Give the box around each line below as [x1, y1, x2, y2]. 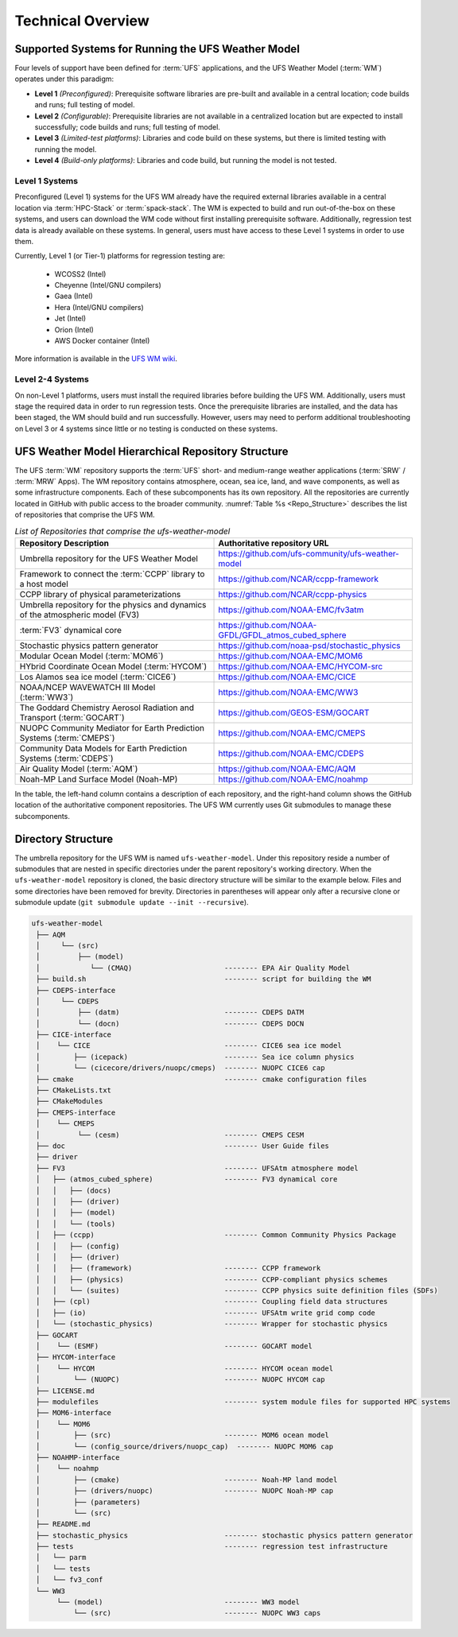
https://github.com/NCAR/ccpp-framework [218, 573, 379, 584]
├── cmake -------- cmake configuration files [36, 1074, 367, 1084]
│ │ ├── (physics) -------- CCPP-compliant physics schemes [36, 1274, 389, 1284]
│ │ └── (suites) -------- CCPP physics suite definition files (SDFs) [36, 1286, 439, 1295]
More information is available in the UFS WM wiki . [14, 354, 178, 363]
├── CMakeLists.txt [36, 1086, 111, 1095]
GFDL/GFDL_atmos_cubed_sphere [218, 629, 347, 640]
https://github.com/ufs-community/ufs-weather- [218, 548, 399, 559]
